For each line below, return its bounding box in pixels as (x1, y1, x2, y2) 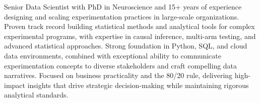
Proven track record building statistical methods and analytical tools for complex (4, 21, 255, 31)
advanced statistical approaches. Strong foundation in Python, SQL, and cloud (4, 40, 247, 51)
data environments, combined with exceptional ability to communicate (4, 50, 222, 60)
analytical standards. (4, 89, 69, 100)
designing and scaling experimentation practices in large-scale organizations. (4, 11, 239, 21)
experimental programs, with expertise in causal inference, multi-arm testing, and (4, 30, 256, 41)
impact (4, 79, 25, 90)
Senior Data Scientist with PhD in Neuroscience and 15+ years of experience (4, 1, 242, 11)
